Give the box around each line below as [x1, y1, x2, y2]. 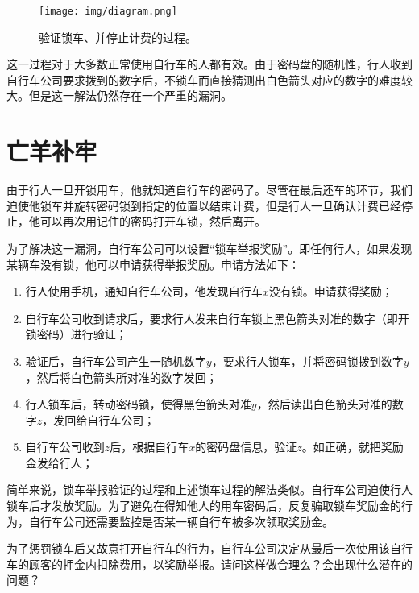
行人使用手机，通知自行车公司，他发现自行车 [25, 283, 263, 300]
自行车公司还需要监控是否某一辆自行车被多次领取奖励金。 [28, 512, 334, 529]
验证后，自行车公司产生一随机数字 [25, 352, 206, 369]
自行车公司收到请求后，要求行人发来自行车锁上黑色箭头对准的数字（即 [25, 309, 398, 326]
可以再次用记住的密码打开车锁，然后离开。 [39, 213, 266, 230]
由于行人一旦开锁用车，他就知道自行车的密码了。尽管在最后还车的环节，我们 [6, 181, 413, 198]
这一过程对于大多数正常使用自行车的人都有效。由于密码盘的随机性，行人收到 [6, 56, 413, 73]
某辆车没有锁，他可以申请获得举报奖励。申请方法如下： [6, 255, 300, 272]
